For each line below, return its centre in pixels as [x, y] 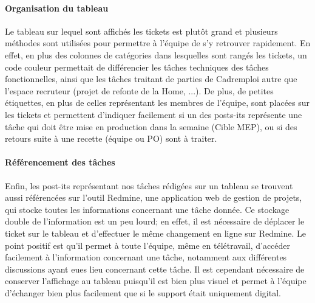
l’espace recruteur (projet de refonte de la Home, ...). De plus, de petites [139, 90]
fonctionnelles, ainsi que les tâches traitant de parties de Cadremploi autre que [151, 79]
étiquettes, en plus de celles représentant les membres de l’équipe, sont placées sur [157, 103]
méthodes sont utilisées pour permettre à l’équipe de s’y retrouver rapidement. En [158, 43]
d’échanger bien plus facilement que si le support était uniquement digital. [143, 292]
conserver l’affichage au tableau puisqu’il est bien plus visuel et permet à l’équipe [156, 281]
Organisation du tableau [57, 8]
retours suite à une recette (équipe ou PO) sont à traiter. [111, 138]
